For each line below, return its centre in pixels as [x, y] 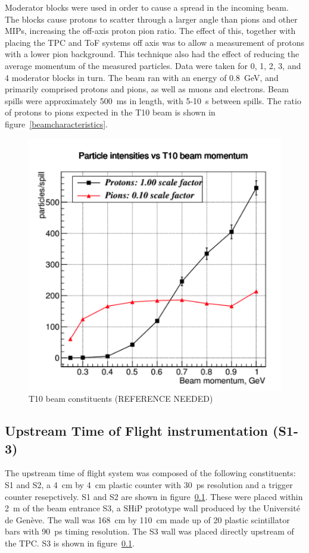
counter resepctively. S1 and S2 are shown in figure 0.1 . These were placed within [154, 496]
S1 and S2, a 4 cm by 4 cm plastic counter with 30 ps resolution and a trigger [149, 485]
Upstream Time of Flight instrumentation [136, 431]
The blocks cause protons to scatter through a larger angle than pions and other [151, 19]
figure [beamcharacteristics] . [56, 124]
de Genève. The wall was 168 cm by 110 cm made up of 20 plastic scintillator [147, 519]
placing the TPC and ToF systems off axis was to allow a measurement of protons [154, 42]
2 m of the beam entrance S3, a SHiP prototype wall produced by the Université [152, 508]
